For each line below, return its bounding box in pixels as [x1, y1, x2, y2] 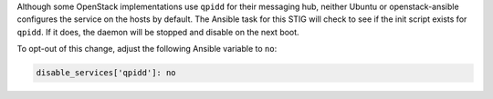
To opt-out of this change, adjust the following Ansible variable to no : [16, 44, 278, 54]
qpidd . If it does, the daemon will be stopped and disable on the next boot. [16, 26, 300, 37]
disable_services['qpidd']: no [36, 68, 177, 78]
